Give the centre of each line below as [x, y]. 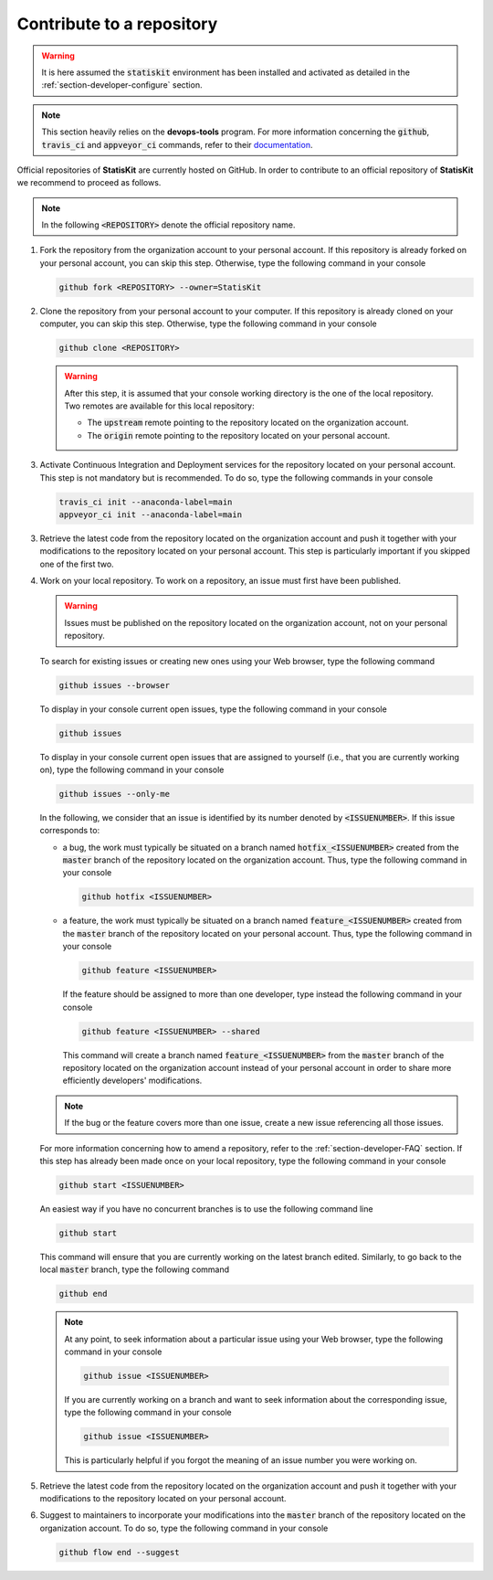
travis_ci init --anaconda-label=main [146, 502]
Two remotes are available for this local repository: [159, 406]
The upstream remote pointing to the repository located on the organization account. [248, 423]
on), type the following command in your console [132, 769]
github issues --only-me [115, 794]
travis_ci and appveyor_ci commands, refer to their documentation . [177, 144]
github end [83, 1294]
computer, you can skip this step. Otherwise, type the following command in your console [209, 323]
